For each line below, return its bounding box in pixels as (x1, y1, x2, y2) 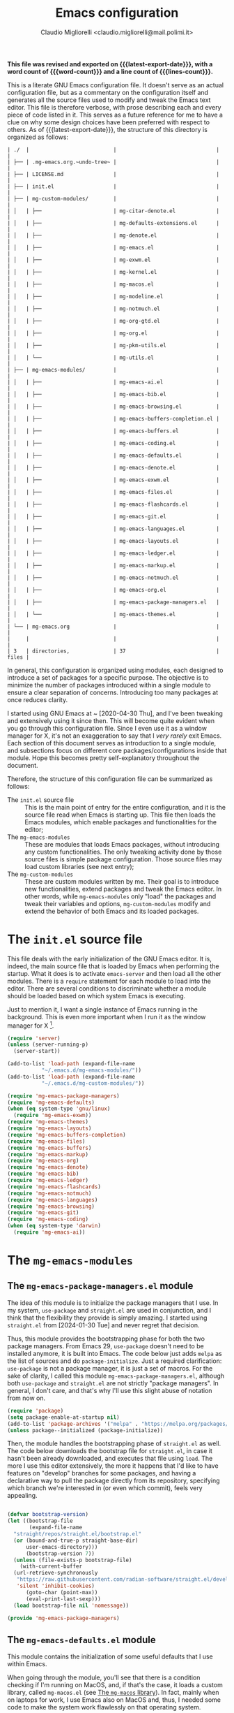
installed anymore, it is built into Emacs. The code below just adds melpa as (7, 1349, 223, 1357)
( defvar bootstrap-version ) (7, 1511, 89, 1518)
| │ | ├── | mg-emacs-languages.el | (7, 525, 219, 532)
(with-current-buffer (19, 1563, 82, 1570)
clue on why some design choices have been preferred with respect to (7, 117, 210, 126)
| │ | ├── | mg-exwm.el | (7, 256, 219, 263)
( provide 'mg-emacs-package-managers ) (7, 1614, 120, 1621)
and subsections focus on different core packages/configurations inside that (7, 746, 227, 755)
